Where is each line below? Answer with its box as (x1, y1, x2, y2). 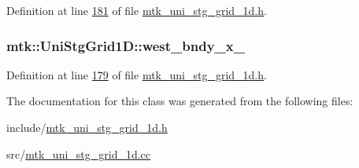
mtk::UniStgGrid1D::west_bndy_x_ (6, 35, 245, 55)
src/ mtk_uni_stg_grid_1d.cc (6, 145, 151, 162)
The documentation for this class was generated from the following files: (6, 93, 353, 109)
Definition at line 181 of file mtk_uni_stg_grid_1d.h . (6, 2, 267, 18)
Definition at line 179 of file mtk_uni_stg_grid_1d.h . (6, 66, 267, 82)
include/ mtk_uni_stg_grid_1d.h (6, 119, 168, 135)
